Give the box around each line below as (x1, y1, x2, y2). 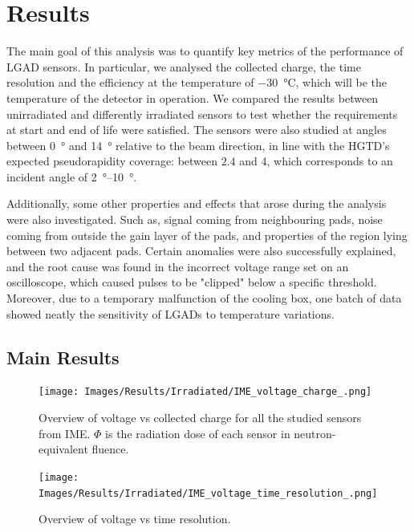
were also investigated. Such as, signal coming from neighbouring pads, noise (6, 211, 383, 228)
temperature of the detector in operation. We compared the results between (6, 89, 379, 106)
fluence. (91, 441, 129, 457)
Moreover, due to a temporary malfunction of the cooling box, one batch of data (6, 290, 402, 307)
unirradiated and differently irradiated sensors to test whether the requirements (6, 105, 398, 122)
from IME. (39, 424, 91, 441)
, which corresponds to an (266, 152, 393, 169)
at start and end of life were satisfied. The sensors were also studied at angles (6, 121, 387, 138)
